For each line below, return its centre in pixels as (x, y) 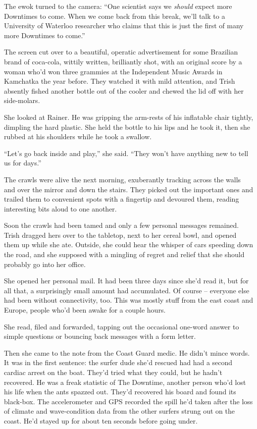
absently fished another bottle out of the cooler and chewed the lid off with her (124, 90)
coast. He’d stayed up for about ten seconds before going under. (101, 420)
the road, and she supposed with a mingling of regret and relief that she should (124, 254)
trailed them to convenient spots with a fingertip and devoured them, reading (122, 199)
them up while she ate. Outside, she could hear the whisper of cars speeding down (129, 244)
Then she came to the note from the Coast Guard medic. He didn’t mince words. (127, 352)
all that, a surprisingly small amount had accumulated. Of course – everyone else (127, 290)
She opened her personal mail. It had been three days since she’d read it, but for (127, 281)
